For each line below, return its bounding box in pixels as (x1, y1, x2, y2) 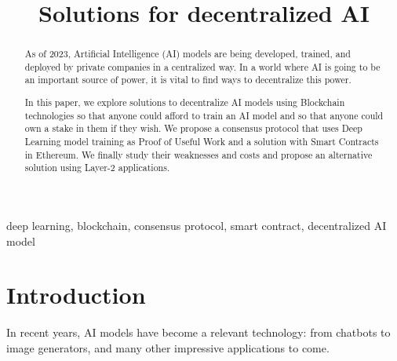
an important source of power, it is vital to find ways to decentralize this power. (24, 73, 351, 86)
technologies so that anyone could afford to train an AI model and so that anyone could (24, 108, 384, 122)
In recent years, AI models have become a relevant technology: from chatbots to (6, 324, 391, 341)
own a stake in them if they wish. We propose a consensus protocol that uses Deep (24, 122, 362, 135)
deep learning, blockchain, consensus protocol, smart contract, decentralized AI (6, 217, 387, 233)
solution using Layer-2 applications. (24, 161, 170, 174)
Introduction (6, 279, 146, 311)
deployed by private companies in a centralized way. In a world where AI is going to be (24, 60, 381, 73)
